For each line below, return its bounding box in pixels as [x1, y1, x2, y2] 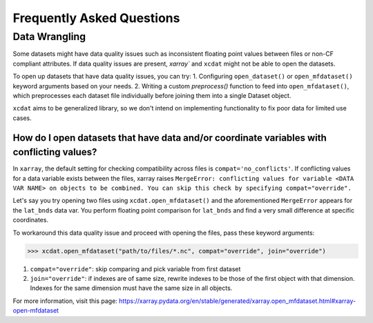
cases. [12, 114, 32, 122]
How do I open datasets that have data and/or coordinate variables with [12, 132, 327, 144]
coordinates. [12, 216, 48, 224]
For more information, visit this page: [12, 297, 117, 305]
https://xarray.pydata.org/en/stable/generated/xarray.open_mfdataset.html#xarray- [118, 297, 356, 305]
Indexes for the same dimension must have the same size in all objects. [30, 284, 233, 293]
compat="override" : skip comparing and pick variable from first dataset [30, 264, 241, 273]
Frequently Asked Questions [12, 10, 180, 26]
